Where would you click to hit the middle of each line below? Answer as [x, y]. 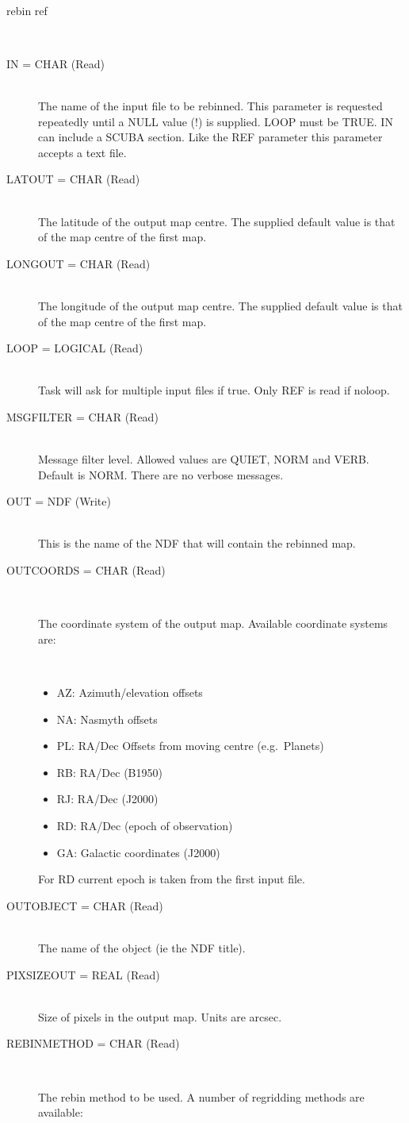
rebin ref [27, 10]
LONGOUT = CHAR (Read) [78, 263]
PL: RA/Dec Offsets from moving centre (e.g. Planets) [190, 746]
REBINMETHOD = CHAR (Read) [93, 1043]
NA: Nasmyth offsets [107, 719]
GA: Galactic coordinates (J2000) [138, 852]
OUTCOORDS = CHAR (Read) [86, 570]
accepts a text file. [82, 152]
